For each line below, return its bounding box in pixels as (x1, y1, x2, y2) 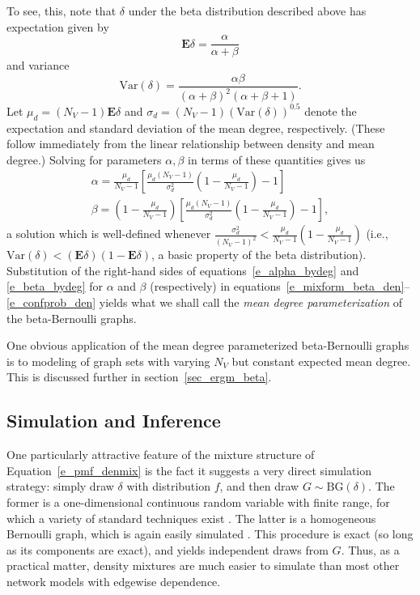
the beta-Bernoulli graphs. (6, 309, 137, 326)
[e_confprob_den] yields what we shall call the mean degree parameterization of (6, 294, 403, 311)
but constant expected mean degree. (231, 352, 411, 369)
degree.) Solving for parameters (6, 151, 162, 168)
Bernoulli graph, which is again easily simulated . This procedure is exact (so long (6, 525, 414, 542)
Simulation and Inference (6, 408, 221, 433)
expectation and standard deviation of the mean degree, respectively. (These (6, 119, 385, 136)
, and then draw (219, 478, 299, 495)
